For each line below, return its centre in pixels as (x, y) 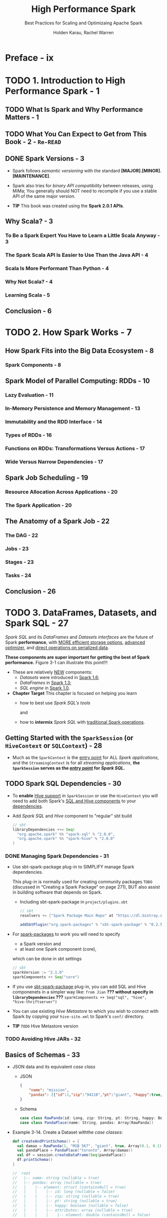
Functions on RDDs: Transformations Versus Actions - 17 (75, 448)
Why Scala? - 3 (29, 221)
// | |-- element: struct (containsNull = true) (69, 1187)
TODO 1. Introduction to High (65, 81)
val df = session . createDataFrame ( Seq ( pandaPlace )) (72, 1155)
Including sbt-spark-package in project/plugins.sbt (74, 902)
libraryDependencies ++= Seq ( (44, 830)
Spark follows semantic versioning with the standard (66, 170)
